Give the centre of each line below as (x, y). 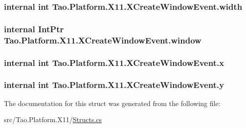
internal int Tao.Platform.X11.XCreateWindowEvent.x (114, 62)
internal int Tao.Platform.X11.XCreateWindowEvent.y (114, 85)
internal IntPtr (34, 29)
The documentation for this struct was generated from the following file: (112, 103)
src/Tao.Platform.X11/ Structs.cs (53, 119)
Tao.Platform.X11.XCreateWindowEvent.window (103, 40)
